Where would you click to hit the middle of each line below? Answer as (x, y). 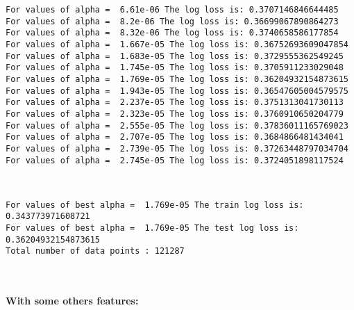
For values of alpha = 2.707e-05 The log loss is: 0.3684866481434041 (175, 137)
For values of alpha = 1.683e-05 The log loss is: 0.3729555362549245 (175, 56)
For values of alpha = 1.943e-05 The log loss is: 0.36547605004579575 (177, 91)
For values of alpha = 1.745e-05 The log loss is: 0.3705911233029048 (175, 68)
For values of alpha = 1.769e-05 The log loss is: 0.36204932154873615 (177, 79)
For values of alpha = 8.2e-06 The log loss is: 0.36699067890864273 (172, 21)
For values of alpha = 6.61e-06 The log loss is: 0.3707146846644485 (172, 10)
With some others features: (72, 301)
